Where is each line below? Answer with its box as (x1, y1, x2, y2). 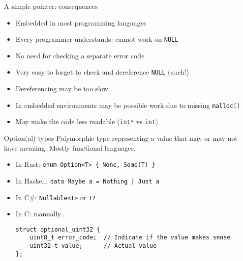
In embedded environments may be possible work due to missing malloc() (15, 100, 241, 110)
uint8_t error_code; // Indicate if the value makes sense (30, 234, 231, 241)
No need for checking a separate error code (15, 50, 145, 60)
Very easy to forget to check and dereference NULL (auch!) (15, 67, 189, 77)
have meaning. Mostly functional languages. (4, 142, 136, 153)
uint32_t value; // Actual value (30, 242, 157, 250)
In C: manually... (15, 209, 66, 219)
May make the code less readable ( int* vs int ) (15, 116, 158, 127)
